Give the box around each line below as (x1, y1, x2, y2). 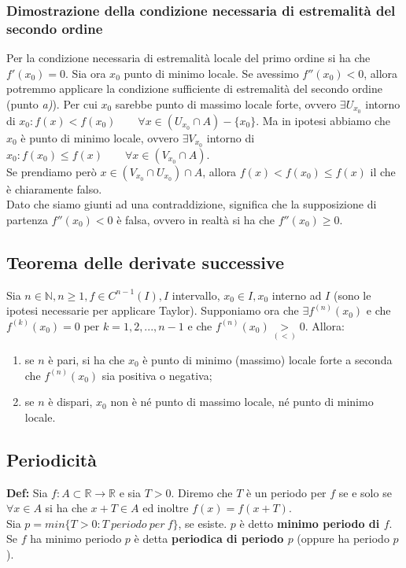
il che (370, 163, 396, 179)
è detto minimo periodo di (239, 515, 380, 531)
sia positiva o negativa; (101, 367, 212, 383)
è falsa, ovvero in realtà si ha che (116, 211, 275, 227)
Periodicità (6, 447, 97, 471)
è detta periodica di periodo (134, 530, 284, 547)
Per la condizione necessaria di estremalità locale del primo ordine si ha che (6, 50, 371, 66)
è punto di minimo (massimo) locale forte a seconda (142, 352, 393, 368)
